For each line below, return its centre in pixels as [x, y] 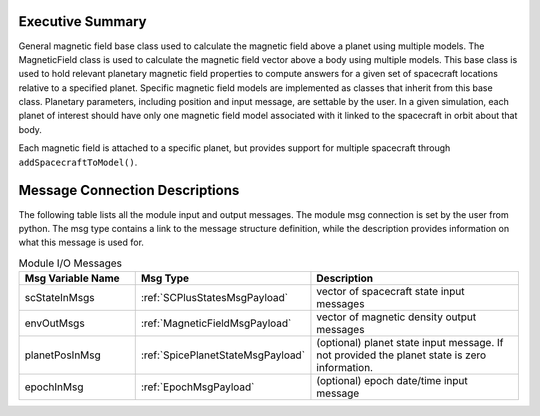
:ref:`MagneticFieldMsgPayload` [216, 323]
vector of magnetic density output [396, 317]
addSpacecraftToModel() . [78, 162]
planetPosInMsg [63, 355]
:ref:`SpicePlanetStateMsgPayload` [222, 355]
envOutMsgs [54, 323]
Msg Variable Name [72, 278]
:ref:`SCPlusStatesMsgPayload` [214, 298]
